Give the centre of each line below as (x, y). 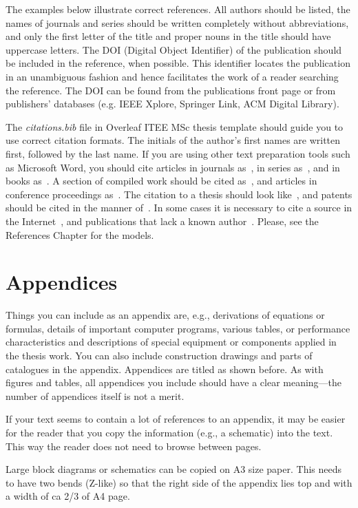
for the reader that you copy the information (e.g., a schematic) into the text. (169, 432)
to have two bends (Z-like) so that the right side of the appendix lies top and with (179, 482)
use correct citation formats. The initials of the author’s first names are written (173, 140)
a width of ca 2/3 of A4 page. (68, 496)
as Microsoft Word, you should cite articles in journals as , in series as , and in (173, 167)
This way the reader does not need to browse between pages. (134, 446)
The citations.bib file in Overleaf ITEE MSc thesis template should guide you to (175, 126)
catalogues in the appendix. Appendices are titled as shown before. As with (165, 369)
